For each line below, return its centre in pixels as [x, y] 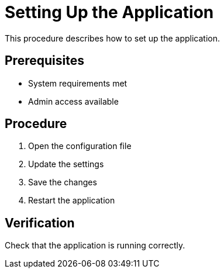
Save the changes [63, 182]
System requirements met [78, 83]
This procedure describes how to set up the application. [113, 38]
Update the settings [66, 164]
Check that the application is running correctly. [95, 246]
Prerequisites [44, 61]
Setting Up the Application [109, 12]
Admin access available [73, 101]
